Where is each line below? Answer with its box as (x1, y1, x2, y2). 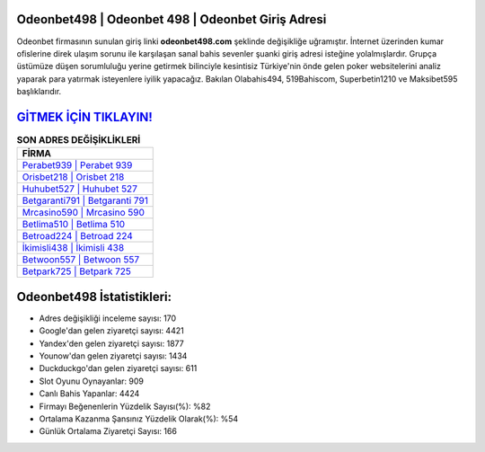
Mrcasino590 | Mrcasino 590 (22, 207, 145, 219)
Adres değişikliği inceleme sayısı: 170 (39, 313, 177, 323)
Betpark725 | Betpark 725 (22, 265, 132, 278)
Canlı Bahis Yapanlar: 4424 (39, 388, 140, 399)
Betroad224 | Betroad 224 (22, 230, 134, 243)
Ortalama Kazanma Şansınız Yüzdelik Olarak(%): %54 (39, 413, 239, 424)
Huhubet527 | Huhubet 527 (22, 182, 138, 195)
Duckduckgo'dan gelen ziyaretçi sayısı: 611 (39, 363, 198, 374)
